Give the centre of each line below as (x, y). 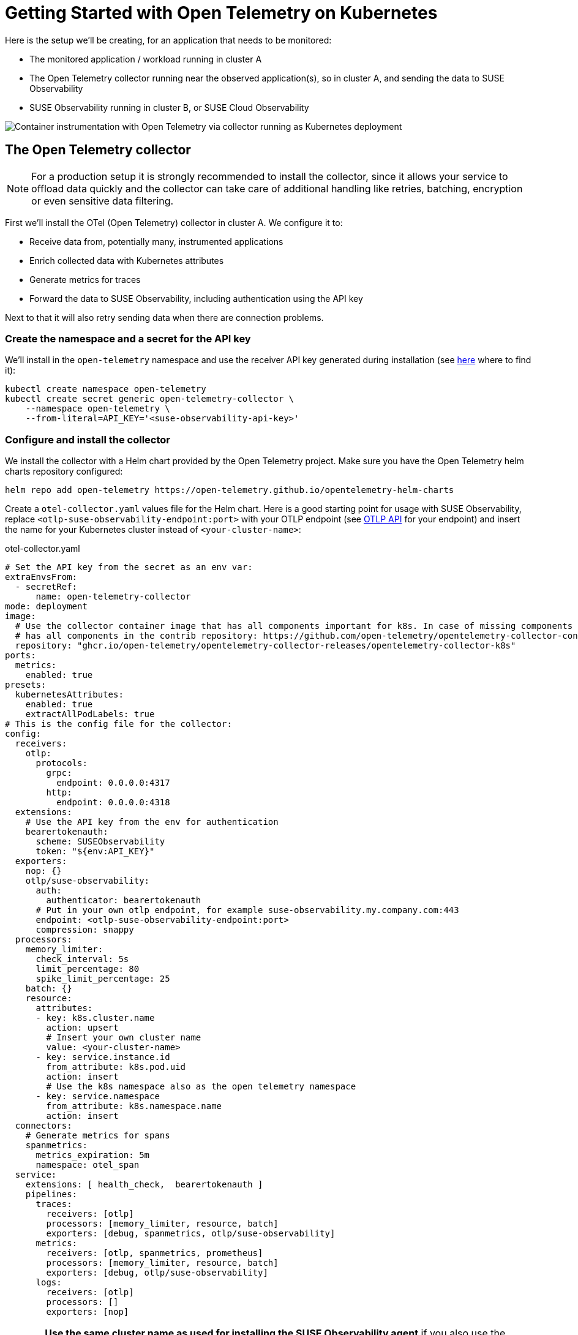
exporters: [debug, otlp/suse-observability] (157, 1273)
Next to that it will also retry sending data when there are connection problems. (164, 317)
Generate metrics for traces (85, 279)
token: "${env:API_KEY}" (95, 852)
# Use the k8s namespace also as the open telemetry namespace (201, 1087)
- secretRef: (46, 587)
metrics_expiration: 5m (93, 1155)
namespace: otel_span (88, 1165)
